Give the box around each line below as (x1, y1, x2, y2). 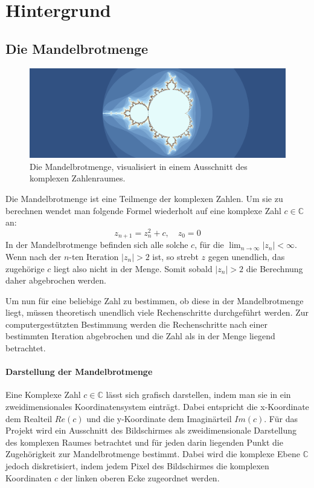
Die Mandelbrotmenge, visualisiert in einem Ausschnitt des (30, 160, 248, 172)
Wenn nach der (5, 250, 62, 262)
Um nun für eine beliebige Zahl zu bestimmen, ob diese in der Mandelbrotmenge (5, 294, 304, 307)
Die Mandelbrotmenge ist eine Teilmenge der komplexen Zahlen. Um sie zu (5, 192, 283, 204)
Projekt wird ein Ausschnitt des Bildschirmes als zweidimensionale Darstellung (5, 424, 297, 437)
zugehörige (5, 262, 45, 275)
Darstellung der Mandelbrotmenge (5, 365, 153, 378)
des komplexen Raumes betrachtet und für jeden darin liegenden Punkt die (5, 435, 283, 448)
